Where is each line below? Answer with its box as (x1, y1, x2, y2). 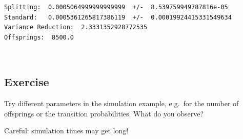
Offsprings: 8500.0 (4, 33, 74, 41)
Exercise (4, 74, 49, 90)
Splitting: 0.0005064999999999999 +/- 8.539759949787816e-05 (4, 4, 228, 11)
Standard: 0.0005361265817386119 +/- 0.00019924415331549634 (4, 13, 232, 21)
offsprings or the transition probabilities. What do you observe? (4, 108, 204, 118)
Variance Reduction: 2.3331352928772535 (4, 24, 148, 31)
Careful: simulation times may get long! (4, 125, 129, 136)
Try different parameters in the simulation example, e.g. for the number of (4, 98, 239, 109)
